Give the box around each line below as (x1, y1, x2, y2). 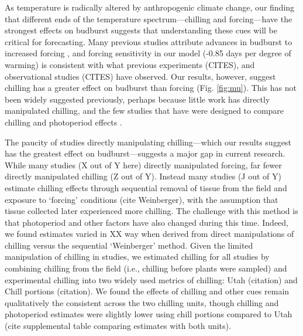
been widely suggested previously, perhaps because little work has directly (5, 93, 270, 105)
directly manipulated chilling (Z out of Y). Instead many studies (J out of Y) (5, 170, 281, 182)
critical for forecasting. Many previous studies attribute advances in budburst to (5, 35, 292, 47)
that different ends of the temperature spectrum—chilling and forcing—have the (5, 12, 292, 25)
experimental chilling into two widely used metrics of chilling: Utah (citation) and (5, 273, 298, 286)
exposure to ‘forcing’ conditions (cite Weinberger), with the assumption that (5, 193, 278, 205)
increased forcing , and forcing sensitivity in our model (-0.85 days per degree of (5, 47, 291, 59)
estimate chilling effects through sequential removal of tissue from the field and (5, 181, 287, 194)
